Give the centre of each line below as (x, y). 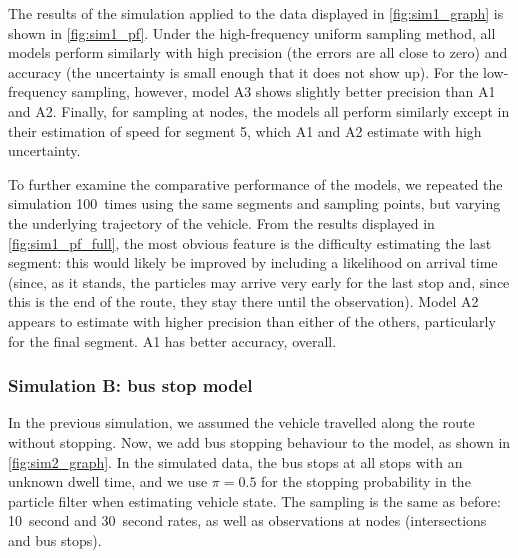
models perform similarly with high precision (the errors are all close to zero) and (258, 52)
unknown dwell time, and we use (108, 481)
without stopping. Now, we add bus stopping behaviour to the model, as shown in (259, 441)
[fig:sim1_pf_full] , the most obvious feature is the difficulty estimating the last (250, 242)
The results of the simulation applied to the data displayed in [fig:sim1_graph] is (256, 13)
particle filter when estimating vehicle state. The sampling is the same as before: (254, 500)
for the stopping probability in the (366, 481)
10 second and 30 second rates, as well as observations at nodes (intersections (247, 520)
